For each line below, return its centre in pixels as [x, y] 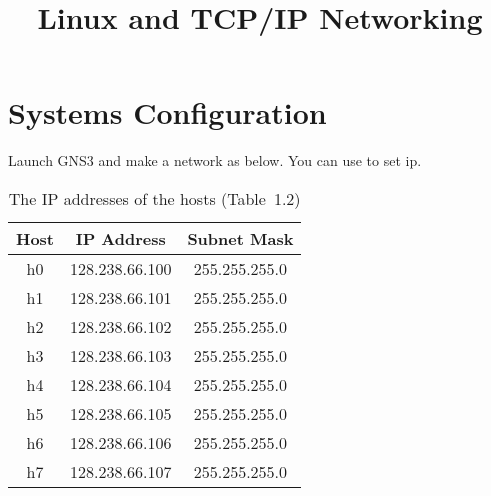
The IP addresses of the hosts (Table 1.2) [154, 198]
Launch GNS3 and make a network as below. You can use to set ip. [215, 160]
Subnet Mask [240, 238]
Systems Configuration [167, 112]
